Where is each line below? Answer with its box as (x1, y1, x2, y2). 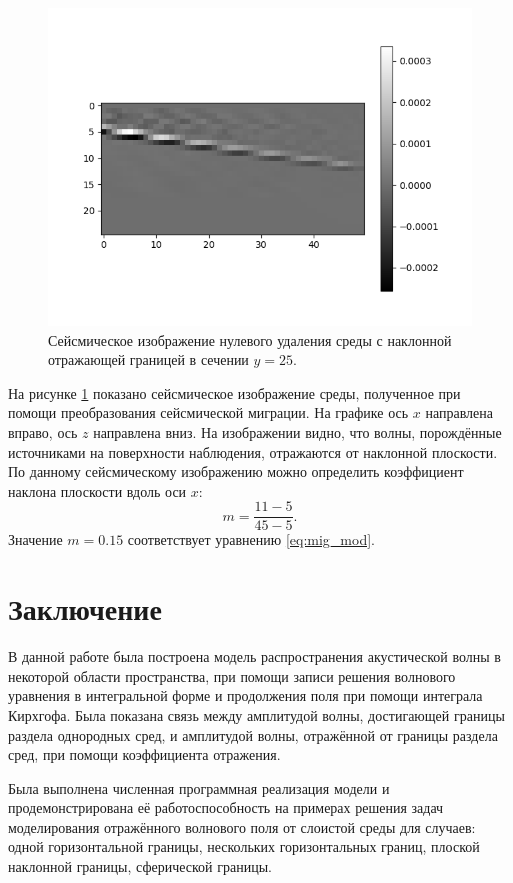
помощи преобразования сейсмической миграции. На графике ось (8, 402, 409, 423)
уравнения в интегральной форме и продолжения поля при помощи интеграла (8, 685, 483, 706)
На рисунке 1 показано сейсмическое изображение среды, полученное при (8, 382, 461, 403)
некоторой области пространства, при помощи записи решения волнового (8, 665, 456, 686)
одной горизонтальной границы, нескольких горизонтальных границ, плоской (8, 836, 480, 857)
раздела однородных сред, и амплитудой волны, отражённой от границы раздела (8, 724, 498, 745)
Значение (8, 529, 63, 550)
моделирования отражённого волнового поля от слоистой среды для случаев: (8, 816, 476, 837)
